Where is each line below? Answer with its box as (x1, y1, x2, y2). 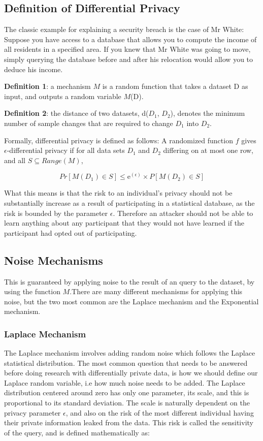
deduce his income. (4, 64, 63, 74)
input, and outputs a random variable (4, 90, 121, 101)
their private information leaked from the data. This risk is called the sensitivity (4, 417, 253, 428)
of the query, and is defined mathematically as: (4, 427, 150, 437)
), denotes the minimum (170, 108, 245, 118)
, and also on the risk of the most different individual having (65, 407, 254, 418)
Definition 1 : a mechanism (4, 81, 91, 91)
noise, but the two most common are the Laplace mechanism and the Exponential (4, 296, 259, 306)
